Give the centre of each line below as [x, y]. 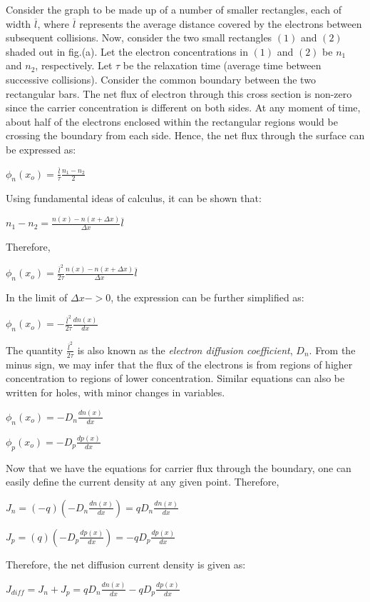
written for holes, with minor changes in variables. [115, 392]
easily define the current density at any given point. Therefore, [143, 482]
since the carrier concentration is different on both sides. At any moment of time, [183, 107]
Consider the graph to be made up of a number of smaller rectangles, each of [174, 9]
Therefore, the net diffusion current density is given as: [126, 564]
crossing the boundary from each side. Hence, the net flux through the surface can [185, 135]
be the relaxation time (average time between [222, 65]
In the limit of [37, 297]
